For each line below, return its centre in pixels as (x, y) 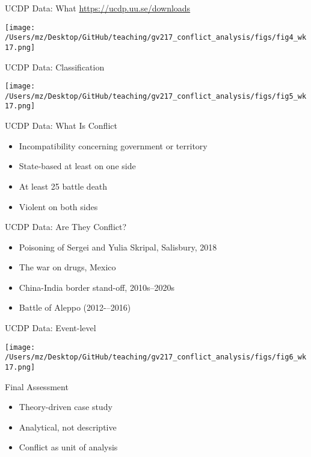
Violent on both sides (58, 206)
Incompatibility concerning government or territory (113, 145)
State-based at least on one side (77, 166)
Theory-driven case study (66, 407)
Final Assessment (37, 386)
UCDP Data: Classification (55, 67)
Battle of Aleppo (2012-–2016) (75, 307)
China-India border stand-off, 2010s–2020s (97, 287)
